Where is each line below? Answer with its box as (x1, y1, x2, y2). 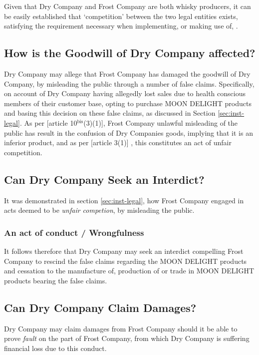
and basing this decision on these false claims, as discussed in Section (4, 108, 216, 118)
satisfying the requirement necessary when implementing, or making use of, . (4, 21, 238, 31)
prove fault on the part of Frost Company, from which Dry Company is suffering (4, 333, 250, 343)
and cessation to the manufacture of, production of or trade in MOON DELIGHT (4, 265, 255, 276)
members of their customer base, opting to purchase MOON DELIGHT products (4, 98, 252, 108)
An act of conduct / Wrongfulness (4, 226, 144, 238)
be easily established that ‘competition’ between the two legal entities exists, (4, 11, 238, 21)
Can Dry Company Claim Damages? (4, 299, 197, 315)
